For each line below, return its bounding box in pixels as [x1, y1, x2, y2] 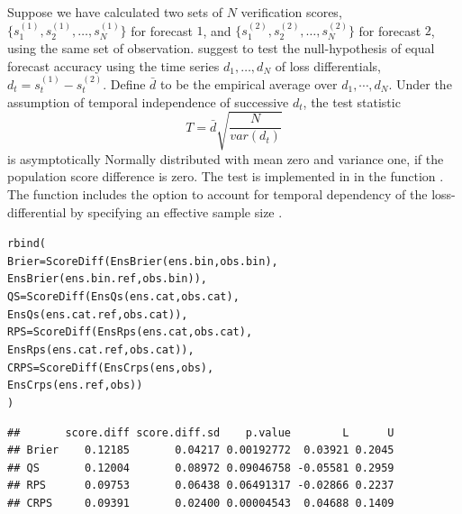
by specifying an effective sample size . [70, 202, 283, 221]
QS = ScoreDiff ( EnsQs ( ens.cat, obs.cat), [7, 290, 240, 304]
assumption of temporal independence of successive [7, 92, 289, 111]
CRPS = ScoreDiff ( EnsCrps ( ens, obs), [7, 361, 214, 374]
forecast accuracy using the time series [7, 56, 220, 75]
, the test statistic [303, 92, 401, 111]
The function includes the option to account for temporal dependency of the [7, 184, 428, 203]
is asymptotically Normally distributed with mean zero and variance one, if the [7, 149, 444, 168]
